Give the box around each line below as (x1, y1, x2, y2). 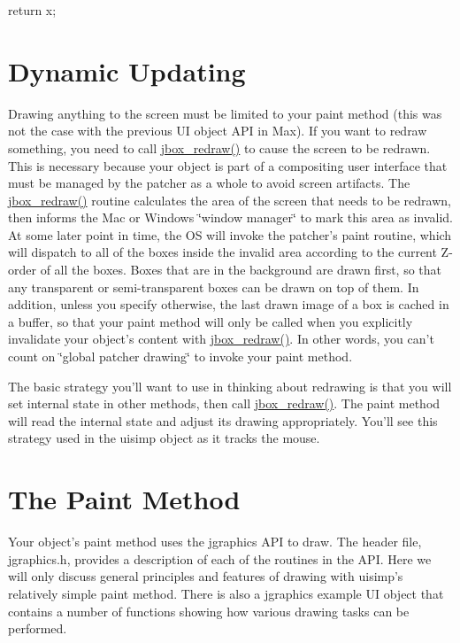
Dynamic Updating (8, 52, 246, 89)
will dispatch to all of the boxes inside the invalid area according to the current (8, 243, 437, 261)
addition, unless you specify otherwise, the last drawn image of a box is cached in (8, 295, 449, 314)
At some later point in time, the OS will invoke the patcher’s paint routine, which (8, 225, 452, 244)
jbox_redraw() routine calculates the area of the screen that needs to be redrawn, (8, 190, 451, 209)
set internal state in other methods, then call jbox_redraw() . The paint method (8, 394, 441, 413)
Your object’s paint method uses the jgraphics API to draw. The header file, (8, 532, 422, 551)
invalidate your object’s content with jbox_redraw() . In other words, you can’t (8, 329, 434, 348)
